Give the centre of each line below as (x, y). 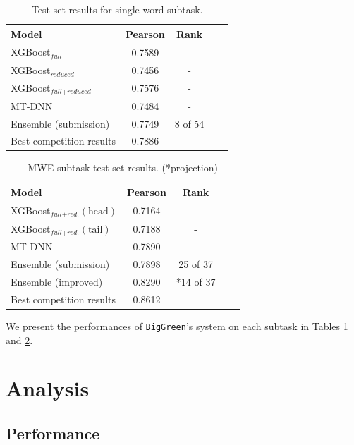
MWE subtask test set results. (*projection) (123, 167)
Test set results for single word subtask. (117, 9)
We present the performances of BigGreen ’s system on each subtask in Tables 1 (177, 325)
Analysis (48, 388)
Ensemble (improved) (57, 281)
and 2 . (19, 340)
